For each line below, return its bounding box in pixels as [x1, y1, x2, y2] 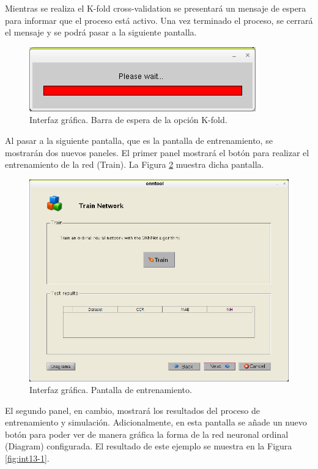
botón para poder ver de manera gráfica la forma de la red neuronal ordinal [5, 427, 289, 440]
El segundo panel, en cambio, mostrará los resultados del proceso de [5, 403, 260, 416]
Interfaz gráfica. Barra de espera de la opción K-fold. [29, 113, 227, 126]
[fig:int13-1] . [5, 452, 50, 465]
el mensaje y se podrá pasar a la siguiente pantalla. [5, 26, 197, 39]
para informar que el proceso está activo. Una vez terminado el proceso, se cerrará [5, 13, 313, 26]
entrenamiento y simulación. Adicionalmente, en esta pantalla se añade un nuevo [5, 416, 307, 429]
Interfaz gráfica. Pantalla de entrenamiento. [29, 383, 192, 396]
